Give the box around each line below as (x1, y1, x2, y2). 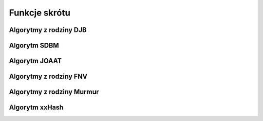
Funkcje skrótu (9, 7, 71, 18)
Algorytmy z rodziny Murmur (9, 88, 99, 96)
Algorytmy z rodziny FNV (9, 72, 88, 81)
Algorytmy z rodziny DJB (9, 26, 87, 34)
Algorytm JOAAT (9, 57, 62, 65)
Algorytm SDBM (9, 41, 59, 50)
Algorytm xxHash (9, 104, 64, 112)
